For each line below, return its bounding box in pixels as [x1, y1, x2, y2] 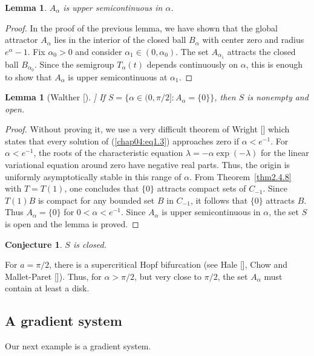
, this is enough [246, 57, 303, 70]
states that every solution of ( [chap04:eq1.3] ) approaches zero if [5, 134, 239, 147]
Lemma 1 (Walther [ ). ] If [5, 91, 105, 103]
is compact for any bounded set [38, 193, 155, 206]
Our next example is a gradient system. [5, 340, 151, 352]
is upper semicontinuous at [68, 70, 168, 83]
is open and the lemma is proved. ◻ [5, 218, 139, 230]
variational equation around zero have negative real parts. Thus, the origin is [5, 158, 290, 171]
